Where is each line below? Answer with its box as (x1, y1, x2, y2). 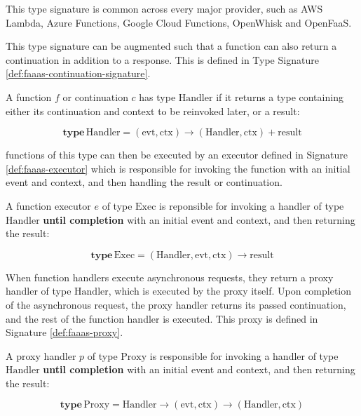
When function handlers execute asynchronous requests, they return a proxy (6, 269, 334, 284)
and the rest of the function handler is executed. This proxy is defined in (6, 311, 318, 326)
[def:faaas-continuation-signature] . (6, 66, 151, 81)
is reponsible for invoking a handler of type (159, 198, 344, 213)
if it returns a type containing (216, 89, 343, 104)
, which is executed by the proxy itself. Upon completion (108, 283, 352, 298)
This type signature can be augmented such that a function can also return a (6, 39, 337, 53)
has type (139, 89, 176, 104)
